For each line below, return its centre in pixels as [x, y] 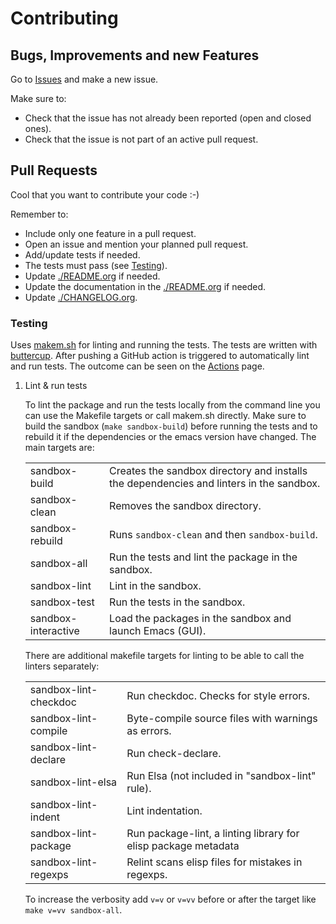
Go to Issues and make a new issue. [84, 79]
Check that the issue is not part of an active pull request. [141, 139]
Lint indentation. [164, 811]
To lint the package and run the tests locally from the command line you [172, 405]
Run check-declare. [174, 754]
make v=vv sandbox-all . [73, 910]
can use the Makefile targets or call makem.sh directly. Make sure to [165, 416]
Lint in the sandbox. [155, 586]
